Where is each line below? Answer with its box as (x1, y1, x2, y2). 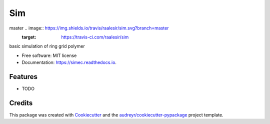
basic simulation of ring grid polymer (9, 43, 85, 49)
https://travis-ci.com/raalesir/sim (61, 34, 129, 40)
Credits (9, 98, 33, 107)
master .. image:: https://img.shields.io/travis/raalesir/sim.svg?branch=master (9, 25, 169, 31)
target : (21, 34, 36, 40)
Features (9, 72, 37, 81)
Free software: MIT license (21, 52, 77, 58)
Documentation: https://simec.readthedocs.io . (21, 59, 117, 65)
